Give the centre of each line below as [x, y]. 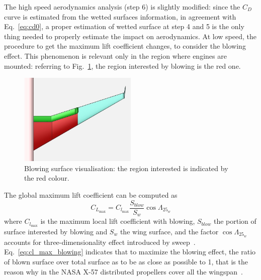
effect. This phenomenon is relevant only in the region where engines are [115, 55]
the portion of [235, 221]
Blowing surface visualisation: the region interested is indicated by [126, 168]
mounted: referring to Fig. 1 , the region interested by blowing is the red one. [122, 65]
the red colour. [47, 178]
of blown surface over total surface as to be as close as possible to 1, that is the [126, 261]
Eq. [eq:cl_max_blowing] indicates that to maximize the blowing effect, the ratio [130, 252]
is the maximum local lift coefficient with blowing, [118, 221]
